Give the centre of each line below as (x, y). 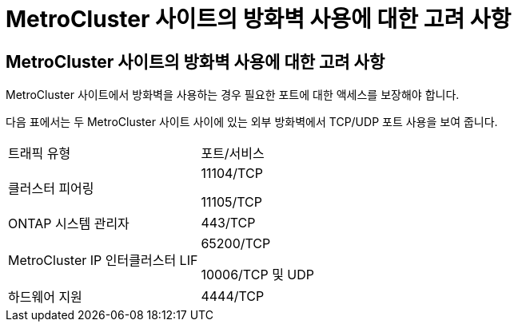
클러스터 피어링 (51, 189)
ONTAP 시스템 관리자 (69, 224)
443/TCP (228, 223)
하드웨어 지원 (45, 297)
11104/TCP (232, 174)
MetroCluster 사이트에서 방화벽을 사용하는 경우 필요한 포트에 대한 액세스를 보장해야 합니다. (233, 95)
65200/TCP (236, 244)
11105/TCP (232, 202)
